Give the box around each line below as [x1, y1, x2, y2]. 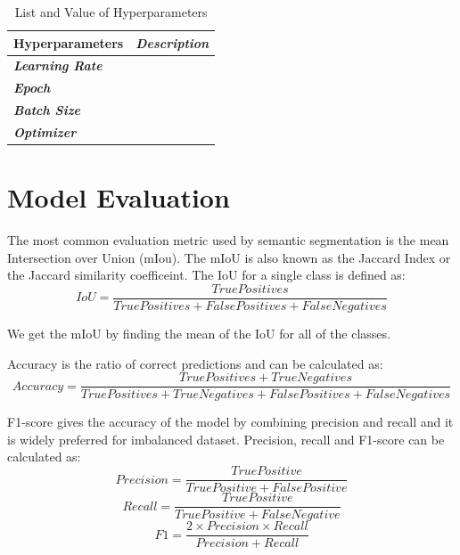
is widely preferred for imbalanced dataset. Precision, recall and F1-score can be [7, 429, 445, 448]
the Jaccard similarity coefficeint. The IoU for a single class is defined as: [7, 265, 406, 284]
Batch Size [13, 101, 81, 119]
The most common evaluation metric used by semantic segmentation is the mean [7, 231, 449, 249]
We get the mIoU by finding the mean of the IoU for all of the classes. [7, 324, 390, 343]
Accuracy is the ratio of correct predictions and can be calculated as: [7, 354, 383, 372]
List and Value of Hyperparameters [14, 3, 208, 20]
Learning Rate [13, 56, 103, 75]
